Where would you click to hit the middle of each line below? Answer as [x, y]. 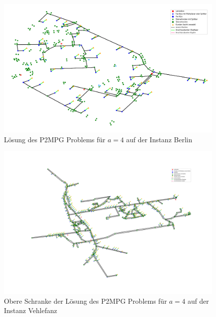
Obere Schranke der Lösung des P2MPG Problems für [85, 301]
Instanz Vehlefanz [31, 310]
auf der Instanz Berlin [159, 139]
